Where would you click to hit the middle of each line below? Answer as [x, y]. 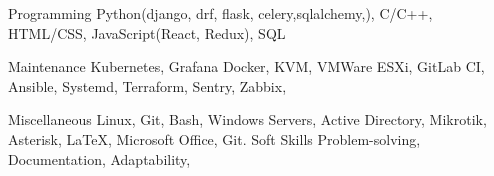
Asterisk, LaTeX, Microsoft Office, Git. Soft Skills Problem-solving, [214, 138]
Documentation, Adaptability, [99, 158]
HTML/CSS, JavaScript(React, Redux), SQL [147, 32]
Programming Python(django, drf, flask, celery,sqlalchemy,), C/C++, [220, 13]
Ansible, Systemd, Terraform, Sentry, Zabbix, [147, 85]
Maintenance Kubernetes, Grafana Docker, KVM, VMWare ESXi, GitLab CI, [246, 66]
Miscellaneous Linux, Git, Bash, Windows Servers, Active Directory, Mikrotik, [247, 119]
